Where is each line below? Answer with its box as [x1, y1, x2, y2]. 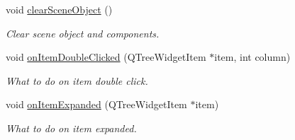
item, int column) [214, 49, 291, 64]
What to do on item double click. [6, 73, 148, 88]
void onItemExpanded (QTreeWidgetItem [6, 97, 187, 112]
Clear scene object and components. [6, 25, 160, 40]
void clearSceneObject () [6, 2, 113, 16]
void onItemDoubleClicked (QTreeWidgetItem [6, 49, 206, 64]
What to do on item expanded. [6, 120, 137, 135]
